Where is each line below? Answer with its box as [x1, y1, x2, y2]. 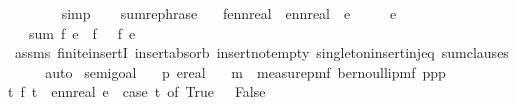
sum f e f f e [28, 22, 136, 43]
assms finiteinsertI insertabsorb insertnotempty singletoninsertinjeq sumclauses [14, 42, 509, 63]
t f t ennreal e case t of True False [8, 81, 266, 102]
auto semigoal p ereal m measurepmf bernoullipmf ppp [45, 61, 446, 82]
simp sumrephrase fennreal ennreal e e [61, 3, 397, 23]
